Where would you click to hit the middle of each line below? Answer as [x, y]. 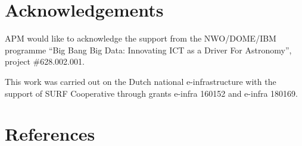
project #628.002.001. [45, 61]
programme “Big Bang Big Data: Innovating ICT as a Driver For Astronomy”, [148, 50]
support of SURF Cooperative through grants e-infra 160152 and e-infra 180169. [151, 93]
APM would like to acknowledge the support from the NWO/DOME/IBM [141, 38]
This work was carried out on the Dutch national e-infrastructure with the [141, 81]
